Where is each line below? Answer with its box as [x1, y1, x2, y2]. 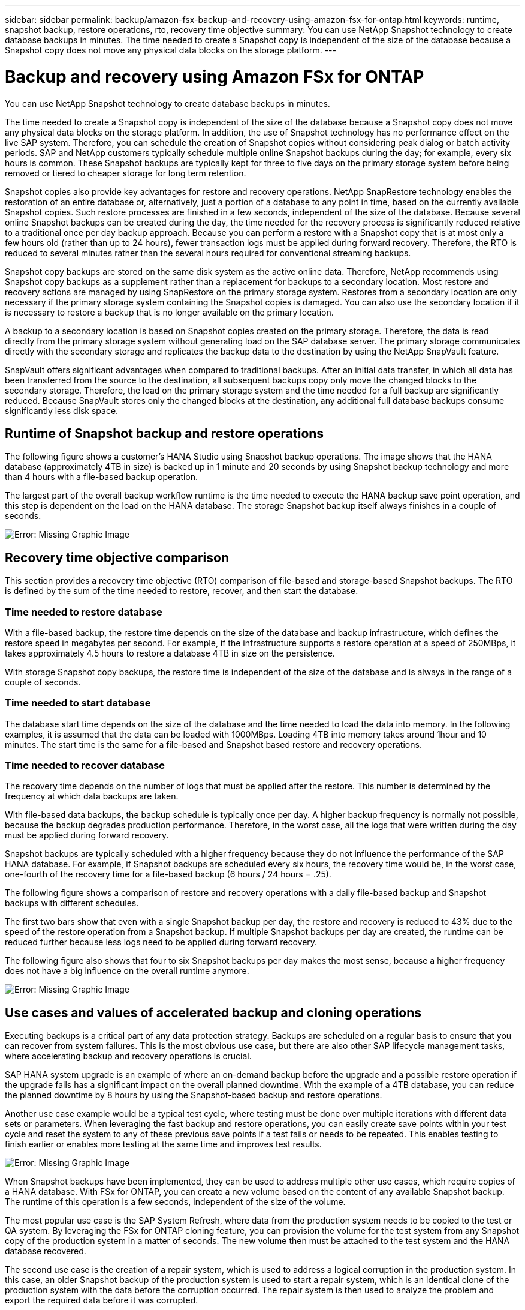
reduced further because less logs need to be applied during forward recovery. [5, 937, 318, 948]
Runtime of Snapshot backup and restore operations [5, 425, 324, 441]
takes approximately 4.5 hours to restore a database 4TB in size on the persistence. [5, 647, 335, 658]
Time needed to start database [5, 697, 151, 709]
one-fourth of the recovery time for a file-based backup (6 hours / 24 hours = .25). [5, 869, 331, 880]
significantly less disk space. [5, 405, 119, 416]
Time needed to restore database [5, 605, 162, 618]
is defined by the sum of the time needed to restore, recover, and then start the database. [5, 586, 358, 596]
